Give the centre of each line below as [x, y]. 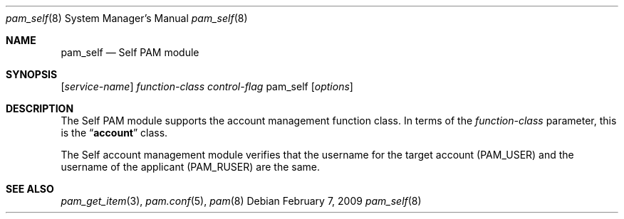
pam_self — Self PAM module [130, 52]
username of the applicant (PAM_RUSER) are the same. [190, 167]
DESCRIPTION [40, 108]
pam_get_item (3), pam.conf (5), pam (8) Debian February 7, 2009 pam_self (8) [241, 201]
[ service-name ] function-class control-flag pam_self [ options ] [207, 86]
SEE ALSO [30, 189]
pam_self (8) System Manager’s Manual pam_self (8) [127, 18]
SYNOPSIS [32, 74]
